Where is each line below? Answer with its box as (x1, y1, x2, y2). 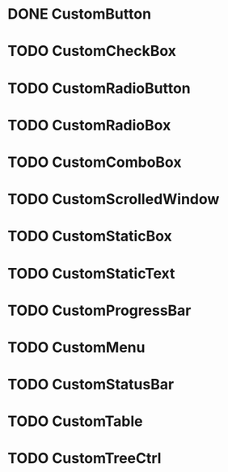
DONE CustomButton (7, 5, 151, 23)
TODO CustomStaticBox (7, 227, 173, 245)
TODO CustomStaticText (7, 264, 175, 283)
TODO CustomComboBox (7, 153, 182, 171)
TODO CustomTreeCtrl (7, 449, 162, 468)
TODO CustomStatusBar (7, 376, 175, 393)
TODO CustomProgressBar (7, 301, 192, 320)
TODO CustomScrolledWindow (7, 190, 220, 209)
